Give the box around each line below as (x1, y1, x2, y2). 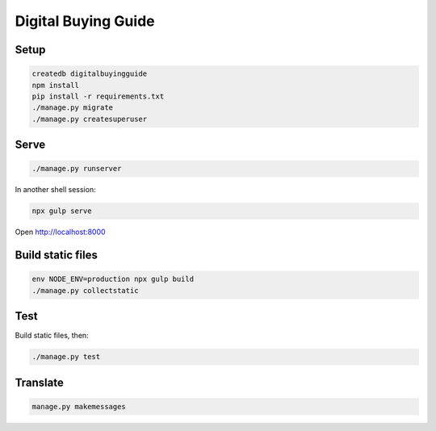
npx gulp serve (31, 207, 92, 215)
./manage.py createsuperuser (31, 114, 148, 123)
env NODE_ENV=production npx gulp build (31, 274, 194, 284)
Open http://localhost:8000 (15, 227, 106, 237)
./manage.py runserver (31, 164, 122, 174)
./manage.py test (31, 352, 101, 362)
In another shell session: (15, 185, 96, 195)
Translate (15, 375, 64, 389)
